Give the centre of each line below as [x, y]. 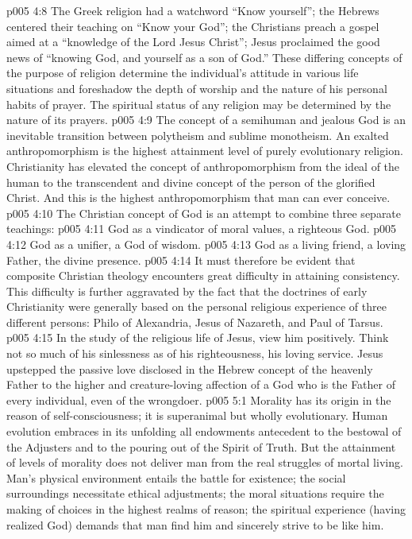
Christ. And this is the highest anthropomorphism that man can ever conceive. [198, 198]
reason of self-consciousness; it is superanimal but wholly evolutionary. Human [197, 415]
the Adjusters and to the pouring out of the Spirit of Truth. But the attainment [201, 446]
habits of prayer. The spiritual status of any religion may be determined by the [199, 104]
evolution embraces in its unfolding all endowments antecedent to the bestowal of [204, 431]
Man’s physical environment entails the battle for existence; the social [176, 477]
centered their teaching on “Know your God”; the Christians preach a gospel [193, 26]
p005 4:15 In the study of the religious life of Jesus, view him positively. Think [198, 337]
